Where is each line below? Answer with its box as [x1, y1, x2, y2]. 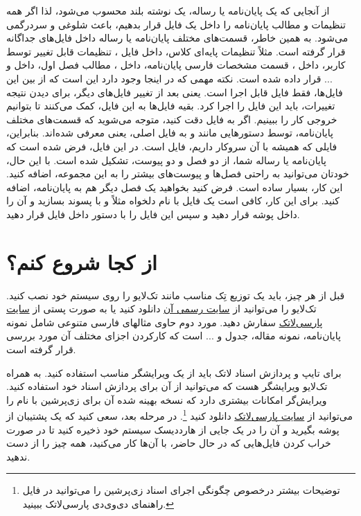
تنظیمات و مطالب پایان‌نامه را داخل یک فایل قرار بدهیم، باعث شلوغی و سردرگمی [6, 17, 346, 31]
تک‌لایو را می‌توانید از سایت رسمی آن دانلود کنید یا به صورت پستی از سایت [6, 301, 317, 316]
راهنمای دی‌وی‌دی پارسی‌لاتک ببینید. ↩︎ [22, 497, 174, 510]
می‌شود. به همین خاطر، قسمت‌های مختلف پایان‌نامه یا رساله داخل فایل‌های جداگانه [6, 30, 349, 45]
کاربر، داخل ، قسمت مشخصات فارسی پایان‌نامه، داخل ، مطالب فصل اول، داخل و [6, 57, 346, 72]
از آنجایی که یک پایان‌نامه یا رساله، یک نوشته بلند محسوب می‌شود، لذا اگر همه [6, 3, 330, 17]
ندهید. [6, 449, 30, 463]
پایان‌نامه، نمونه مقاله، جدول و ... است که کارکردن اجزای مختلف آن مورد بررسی [6, 328, 341, 343]
